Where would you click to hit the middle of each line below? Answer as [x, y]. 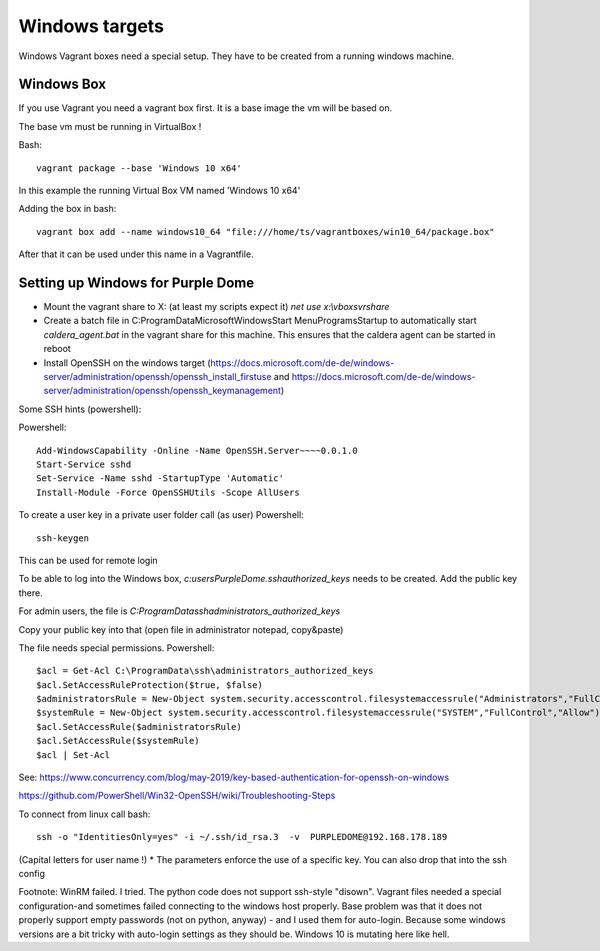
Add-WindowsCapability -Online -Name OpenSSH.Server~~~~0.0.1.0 [197, 450]
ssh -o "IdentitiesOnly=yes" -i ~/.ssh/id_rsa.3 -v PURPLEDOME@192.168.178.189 [242, 837]
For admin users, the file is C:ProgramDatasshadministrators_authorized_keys [179, 611]
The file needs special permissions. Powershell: [116, 647]
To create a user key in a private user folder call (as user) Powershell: [161, 515]
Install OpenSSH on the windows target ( [127, 362]
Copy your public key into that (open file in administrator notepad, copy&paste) [181, 629]
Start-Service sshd [84, 464]
